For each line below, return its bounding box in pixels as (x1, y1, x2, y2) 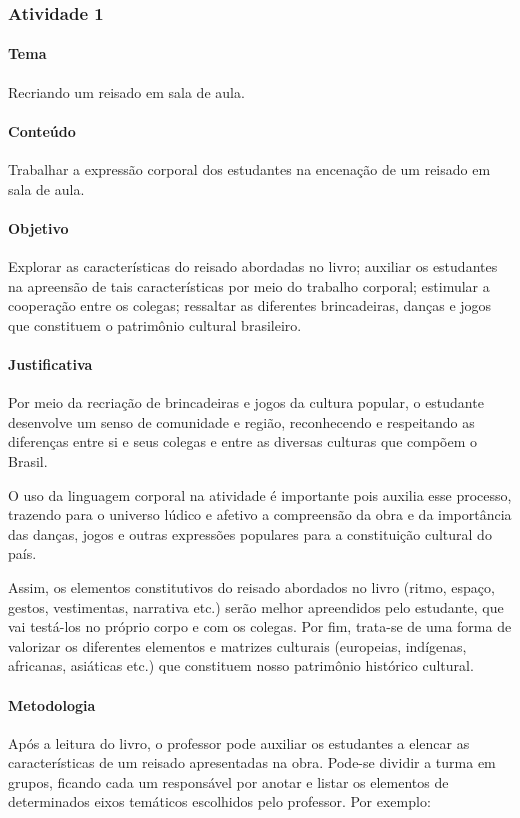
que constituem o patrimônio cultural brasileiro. (8, 314, 302, 335)
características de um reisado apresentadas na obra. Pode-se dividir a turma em (8, 752, 496, 773)
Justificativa (8, 353, 93, 374)
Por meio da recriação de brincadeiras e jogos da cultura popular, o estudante (8, 392, 484, 413)
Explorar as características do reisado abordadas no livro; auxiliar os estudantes (8, 256, 498, 277)
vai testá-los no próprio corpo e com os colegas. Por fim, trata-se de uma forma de (8, 616, 512, 637)
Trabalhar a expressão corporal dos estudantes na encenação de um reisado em (8, 159, 491, 180)
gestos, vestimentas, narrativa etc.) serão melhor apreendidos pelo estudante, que (8, 596, 504, 617)
